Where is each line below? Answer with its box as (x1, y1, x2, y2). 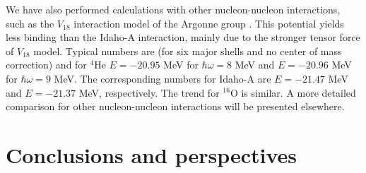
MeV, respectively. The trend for (78, 85, 220, 100)
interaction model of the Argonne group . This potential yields (73, 16, 344, 30)
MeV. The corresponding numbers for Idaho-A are (54, 71, 271, 85)
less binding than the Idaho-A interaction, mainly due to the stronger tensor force (6, 30, 360, 44)
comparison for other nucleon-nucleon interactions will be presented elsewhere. (6, 99, 345, 114)
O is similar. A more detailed (230, 85, 356, 100)
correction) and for (6, 57, 87, 72)
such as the (6, 16, 54, 30)
